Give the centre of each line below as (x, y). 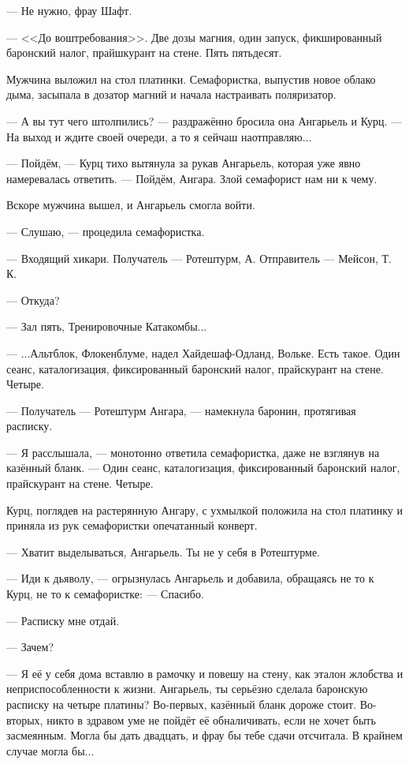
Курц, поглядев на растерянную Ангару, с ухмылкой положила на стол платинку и (205, 509)
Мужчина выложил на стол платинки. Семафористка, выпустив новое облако (191, 79)
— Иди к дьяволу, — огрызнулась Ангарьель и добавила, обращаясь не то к (190, 578)
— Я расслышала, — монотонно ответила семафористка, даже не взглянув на (193, 452)
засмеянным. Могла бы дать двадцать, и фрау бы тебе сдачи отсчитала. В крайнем (204, 735)
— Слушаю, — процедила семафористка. (106, 231)
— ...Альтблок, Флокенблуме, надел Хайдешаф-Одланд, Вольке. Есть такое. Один (203, 352)
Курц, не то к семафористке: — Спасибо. (105, 594)
